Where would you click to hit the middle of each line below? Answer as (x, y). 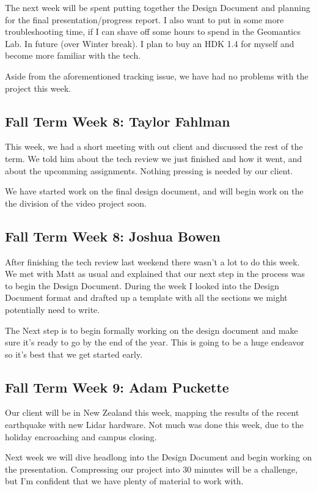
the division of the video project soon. (76, 203)
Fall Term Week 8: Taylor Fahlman (118, 121)
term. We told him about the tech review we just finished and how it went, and (154, 158)
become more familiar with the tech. (73, 55)
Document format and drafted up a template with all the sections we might (146, 297)
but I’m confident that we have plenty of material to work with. (124, 481)
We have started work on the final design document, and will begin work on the (154, 191)
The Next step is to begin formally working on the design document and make (151, 330)
